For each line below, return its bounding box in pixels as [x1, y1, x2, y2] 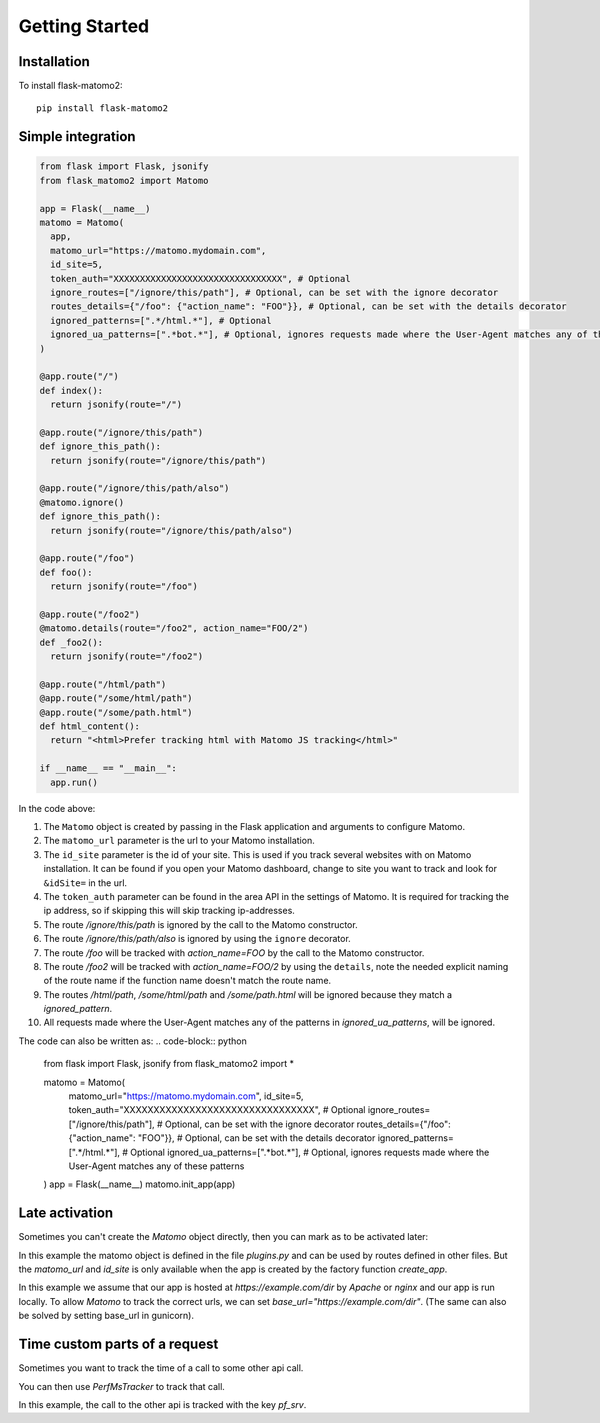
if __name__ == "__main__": [39, 763, 177, 774]
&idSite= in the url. [43, 876, 128, 889]
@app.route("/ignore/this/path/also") [39, 483, 230, 494]
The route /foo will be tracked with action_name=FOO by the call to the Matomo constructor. [43, 946, 425, 959]
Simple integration [18, 128, 136, 145]
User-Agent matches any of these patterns [68, 1160, 245, 1172]
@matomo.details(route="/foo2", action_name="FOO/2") [39, 623, 309, 634]
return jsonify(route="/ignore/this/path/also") [50, 525, 294, 536]
